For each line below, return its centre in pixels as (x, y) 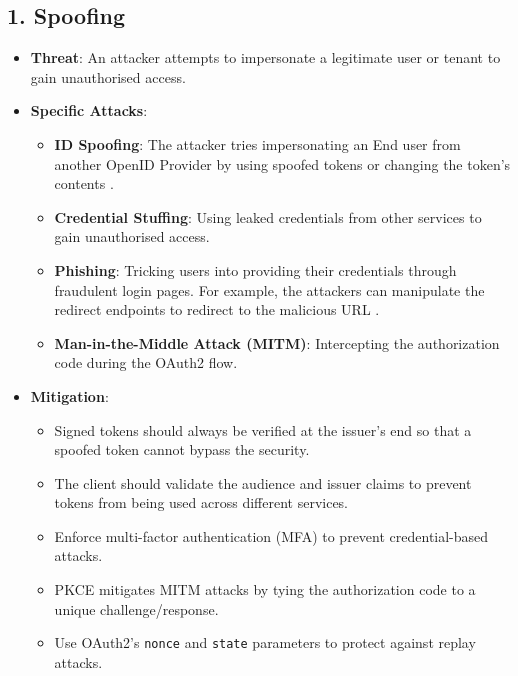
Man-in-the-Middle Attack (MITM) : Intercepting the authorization (277, 342)
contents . (84, 183)
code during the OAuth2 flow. (146, 362)
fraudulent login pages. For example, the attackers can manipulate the (269, 289)
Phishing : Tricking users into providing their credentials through (255, 269)
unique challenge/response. (136, 608)
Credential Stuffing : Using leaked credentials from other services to (268, 216)
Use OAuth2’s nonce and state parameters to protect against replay (265, 642)
